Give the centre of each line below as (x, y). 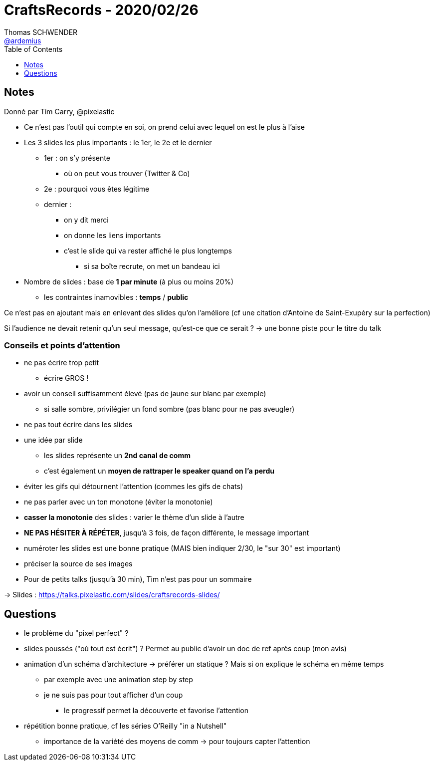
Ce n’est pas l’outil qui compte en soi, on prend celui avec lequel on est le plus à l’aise (164, 127)
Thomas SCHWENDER (41, 32)
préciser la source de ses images (78, 564)
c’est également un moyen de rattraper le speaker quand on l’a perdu (159, 471)
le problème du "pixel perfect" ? (76, 633)
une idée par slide (53, 440)
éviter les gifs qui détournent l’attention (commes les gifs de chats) (134, 487)
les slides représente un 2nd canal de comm (117, 456)
